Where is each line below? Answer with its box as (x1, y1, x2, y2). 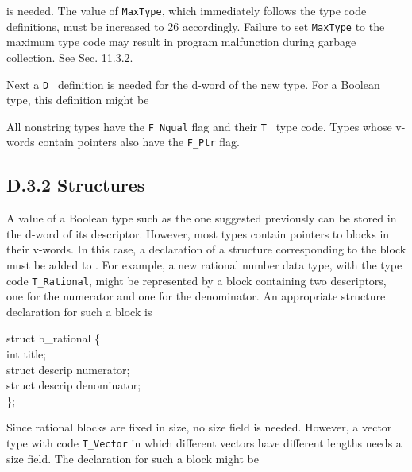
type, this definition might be (6, 91, 149, 108)
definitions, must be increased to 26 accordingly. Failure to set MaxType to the (6, 17, 385, 34)
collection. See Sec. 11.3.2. (6, 48, 133, 65)
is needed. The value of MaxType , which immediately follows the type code (6, 2, 367, 18)
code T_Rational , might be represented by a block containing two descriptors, (6, 272, 387, 288)
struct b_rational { (6, 330, 101, 346)
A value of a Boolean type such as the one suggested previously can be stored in (6, 210, 397, 226)
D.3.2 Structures (6, 172, 145, 197)
